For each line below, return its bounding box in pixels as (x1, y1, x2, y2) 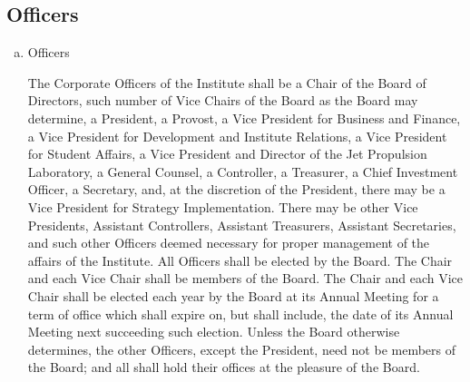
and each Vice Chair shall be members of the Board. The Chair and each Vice (27, 269, 463, 288)
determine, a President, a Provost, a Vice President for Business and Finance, (27, 108, 461, 127)
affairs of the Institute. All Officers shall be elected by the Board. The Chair (27, 250, 453, 269)
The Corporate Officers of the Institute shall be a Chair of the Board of (27, 73, 426, 92)
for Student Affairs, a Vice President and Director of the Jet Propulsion (27, 144, 427, 163)
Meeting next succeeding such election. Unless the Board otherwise (27, 322, 400, 341)
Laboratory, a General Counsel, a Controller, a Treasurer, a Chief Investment (27, 162, 458, 181)
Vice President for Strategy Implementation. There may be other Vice (27, 197, 418, 216)
